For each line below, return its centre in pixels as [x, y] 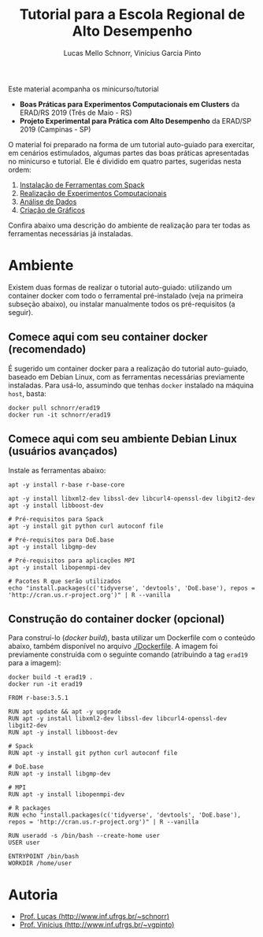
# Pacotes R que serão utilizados [65, 581]
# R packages [30, 809]
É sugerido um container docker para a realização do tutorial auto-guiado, [128, 369]
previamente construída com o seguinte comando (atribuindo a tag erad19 [128, 654]
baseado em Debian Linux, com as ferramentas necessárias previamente [127, 376]
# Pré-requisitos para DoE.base [61, 540]
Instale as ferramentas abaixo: [57, 470]
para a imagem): [35, 663]
